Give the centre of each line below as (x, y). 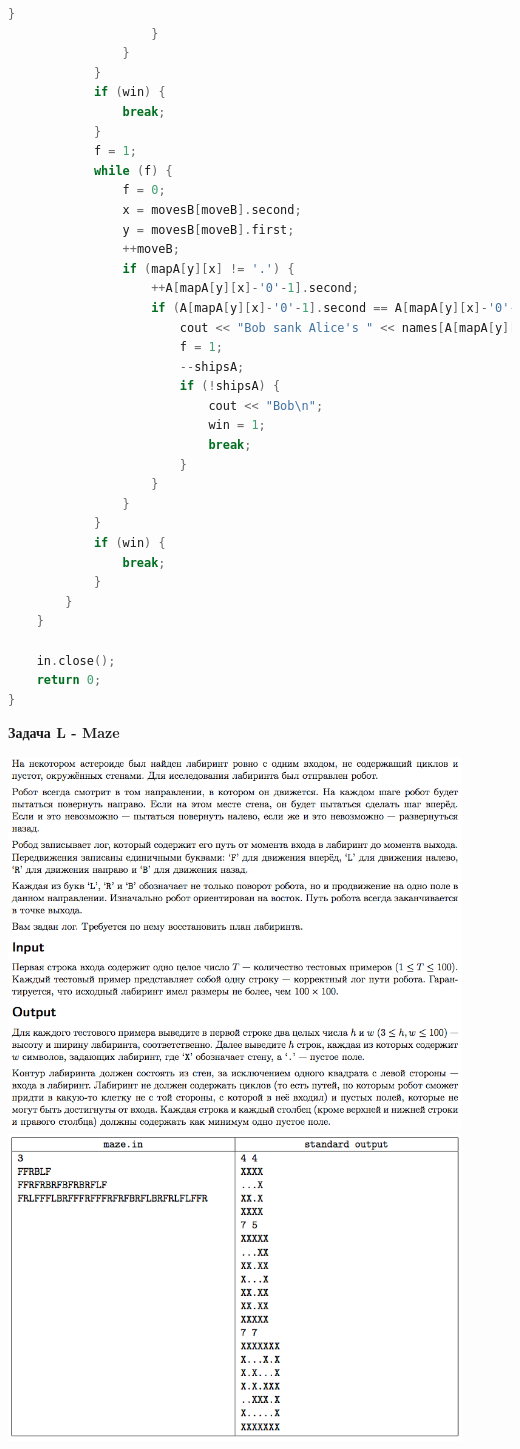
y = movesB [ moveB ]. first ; (208, 229)
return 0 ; (69, 680)
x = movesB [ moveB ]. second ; (212, 209)
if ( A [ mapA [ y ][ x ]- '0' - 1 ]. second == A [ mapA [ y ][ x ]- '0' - (334, 307)
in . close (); (76, 660)
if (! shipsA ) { (230, 386)
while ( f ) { (133, 170)
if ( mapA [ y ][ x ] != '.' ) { (208, 268)
